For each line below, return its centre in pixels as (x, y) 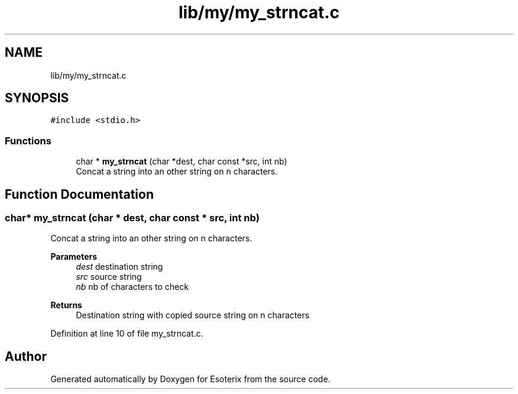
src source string (109, 277)
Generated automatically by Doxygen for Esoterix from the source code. (190, 379)
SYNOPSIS (37, 98)
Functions (28, 141)
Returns (66, 305)
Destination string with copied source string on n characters (193, 315)
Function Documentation (79, 194)
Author (26, 356)
